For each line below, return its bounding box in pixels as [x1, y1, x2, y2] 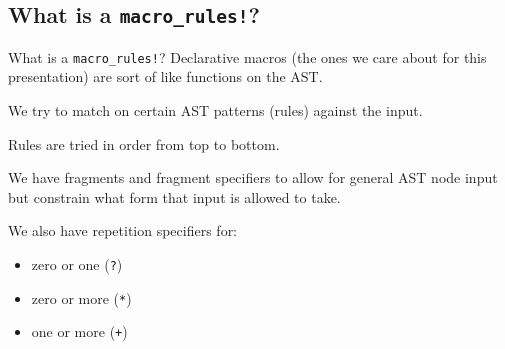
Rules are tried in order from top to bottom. [8, 133, 280, 154]
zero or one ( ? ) [31, 254, 123, 274]
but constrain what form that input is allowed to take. [8, 186, 341, 207]
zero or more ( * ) [31, 287, 132, 308]
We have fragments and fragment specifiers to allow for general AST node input [8, 167, 498, 188]
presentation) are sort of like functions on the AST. [8, 66, 323, 87]
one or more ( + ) [31, 321, 128, 342]
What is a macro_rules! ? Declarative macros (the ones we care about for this [8, 46, 487, 67]
